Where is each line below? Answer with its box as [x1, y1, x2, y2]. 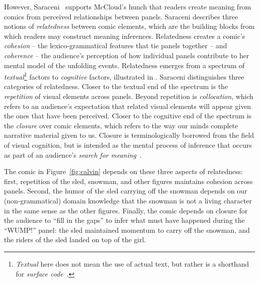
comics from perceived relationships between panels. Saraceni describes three [4, 11, 238, 21]
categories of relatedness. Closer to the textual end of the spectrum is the [4, 81, 228, 92]
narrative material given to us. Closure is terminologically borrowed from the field [4, 130, 254, 140]
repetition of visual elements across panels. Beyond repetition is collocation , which [4, 91, 254, 101]
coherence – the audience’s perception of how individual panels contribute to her [4, 50, 250, 60]
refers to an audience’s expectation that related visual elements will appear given [4, 100, 251, 111]
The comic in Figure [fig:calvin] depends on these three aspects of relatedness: [4, 166, 243, 177]
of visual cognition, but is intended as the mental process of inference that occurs [4, 139, 252, 150]
